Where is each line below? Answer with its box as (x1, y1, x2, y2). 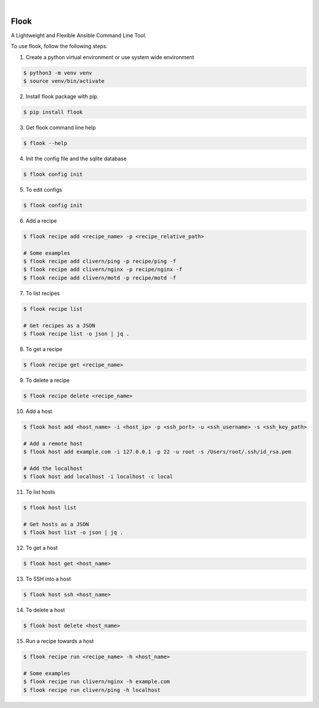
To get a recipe (25, 345, 63, 352)
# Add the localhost (23, 465, 83, 472)
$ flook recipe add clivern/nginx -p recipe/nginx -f (23, 266, 183, 273)
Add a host (25, 407, 53, 414)
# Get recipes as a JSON (23, 322, 96, 329)
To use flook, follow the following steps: (11, 43, 108, 50)
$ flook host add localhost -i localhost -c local (23, 474, 174, 480)
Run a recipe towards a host (25, 638, 94, 645)
